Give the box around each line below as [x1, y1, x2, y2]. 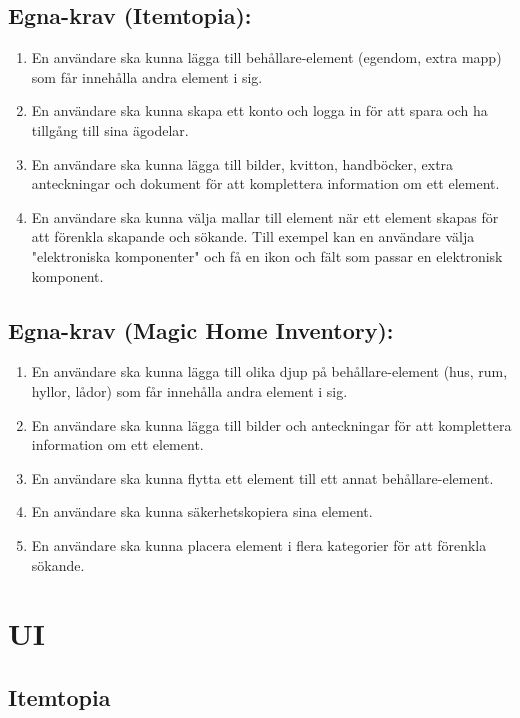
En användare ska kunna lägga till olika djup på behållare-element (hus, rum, [31, 361, 508, 382]
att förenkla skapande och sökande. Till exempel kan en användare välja [31, 226, 475, 247]
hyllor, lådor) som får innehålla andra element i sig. [31, 380, 348, 401]
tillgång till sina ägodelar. [31, 119, 189, 140]
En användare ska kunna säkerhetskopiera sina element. [31, 501, 373, 522]
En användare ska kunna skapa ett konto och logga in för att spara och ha [31, 100, 488, 121]
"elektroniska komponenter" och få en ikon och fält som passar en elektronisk [31, 245, 503, 266]
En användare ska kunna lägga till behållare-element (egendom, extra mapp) [31, 47, 502, 68]
